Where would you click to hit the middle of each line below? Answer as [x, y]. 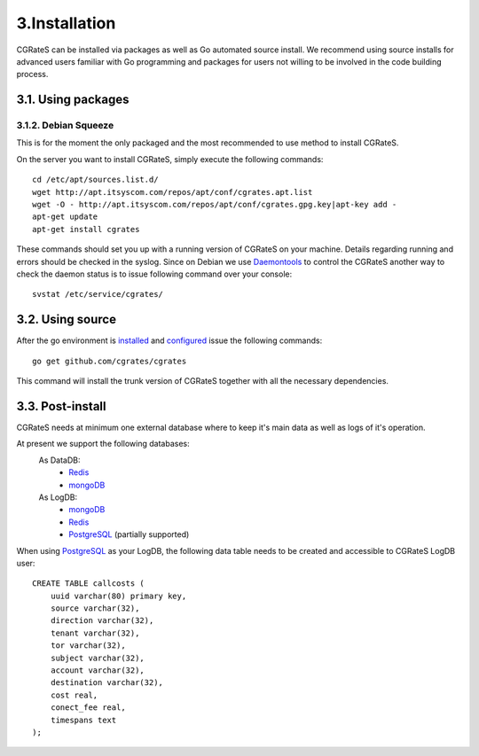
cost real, [74, 695]
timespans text [83, 720]
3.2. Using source [67, 320]
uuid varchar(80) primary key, [118, 596]
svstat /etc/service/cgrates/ [98, 294]
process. [32, 74]
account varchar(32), [98, 670]
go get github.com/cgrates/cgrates [110, 361]
